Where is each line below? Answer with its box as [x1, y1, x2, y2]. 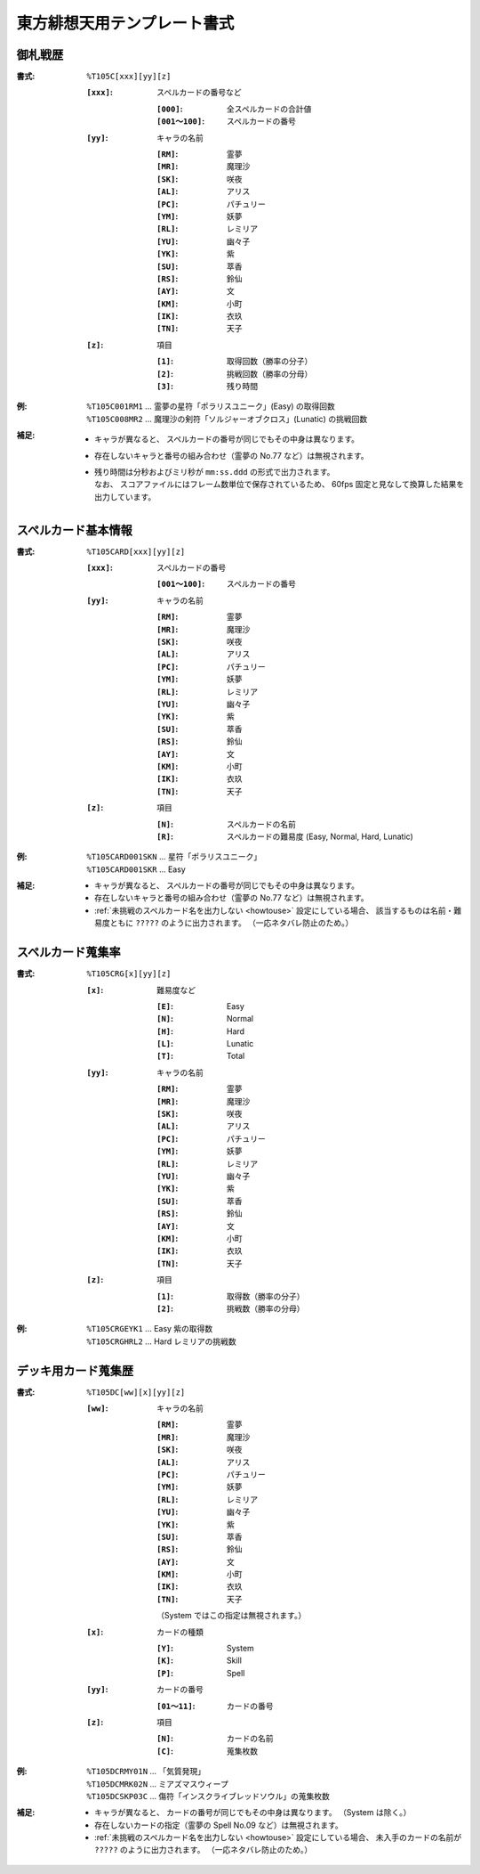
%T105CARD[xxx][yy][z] [86, 546, 186, 557]
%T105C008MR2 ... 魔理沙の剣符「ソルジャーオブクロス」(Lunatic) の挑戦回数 [86, 413, 368, 424]
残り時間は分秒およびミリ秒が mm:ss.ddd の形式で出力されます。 [94, 467, 335, 477]
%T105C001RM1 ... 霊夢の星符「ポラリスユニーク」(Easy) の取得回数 [86, 401, 335, 411]
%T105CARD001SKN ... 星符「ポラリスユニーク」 [86, 851, 262, 862]
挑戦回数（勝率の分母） [227, 368, 313, 379]
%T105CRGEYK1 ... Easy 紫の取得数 [86, 1324, 213, 1334]
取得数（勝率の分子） [227, 1291, 305, 1301]
